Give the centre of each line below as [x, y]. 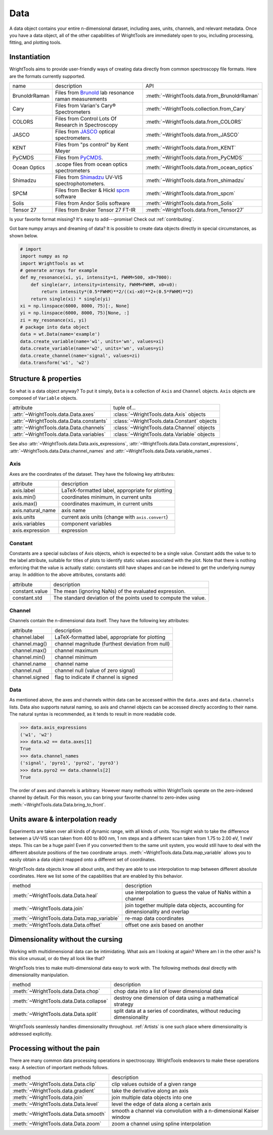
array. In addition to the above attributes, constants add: [68, 575]
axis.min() [24, 497]
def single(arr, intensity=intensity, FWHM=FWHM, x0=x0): [104, 285]
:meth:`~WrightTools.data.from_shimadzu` [195, 181]
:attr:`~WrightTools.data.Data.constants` [60, 421]
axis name [74, 511]
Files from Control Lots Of [86, 119]
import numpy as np [44, 256]
